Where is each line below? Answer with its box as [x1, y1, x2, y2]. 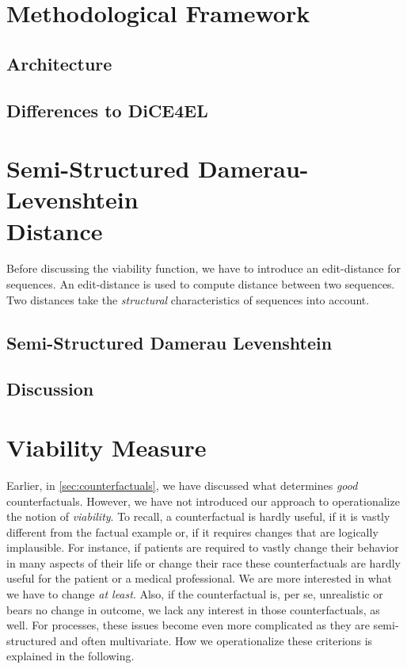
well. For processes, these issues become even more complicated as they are [6, 617, 370, 633]
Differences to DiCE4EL [6, 97, 208, 122]
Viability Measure [6, 430, 207, 463]
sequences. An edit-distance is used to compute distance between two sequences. [6, 276, 395, 292]
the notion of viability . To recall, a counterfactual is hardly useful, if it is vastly [6, 508, 390, 525]
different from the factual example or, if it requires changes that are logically [6, 523, 378, 540]
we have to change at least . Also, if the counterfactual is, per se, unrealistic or [6, 586, 383, 602]
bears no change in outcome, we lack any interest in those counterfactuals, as [6, 601, 380, 617]
